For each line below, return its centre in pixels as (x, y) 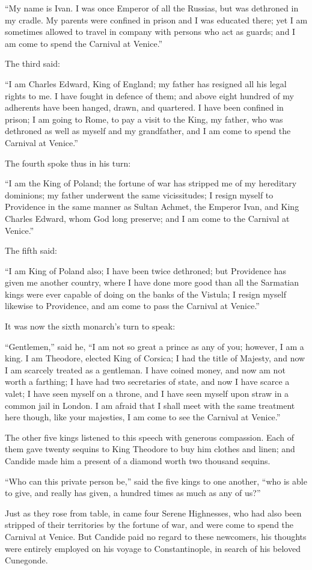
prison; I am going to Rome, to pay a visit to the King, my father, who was (144, 119)
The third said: (32, 63)
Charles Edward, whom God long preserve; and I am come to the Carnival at (147, 218)
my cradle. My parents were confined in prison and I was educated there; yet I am (156, 20)
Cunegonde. (26, 560)
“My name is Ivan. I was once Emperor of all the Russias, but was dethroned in (152, 8)
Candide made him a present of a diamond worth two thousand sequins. (138, 461)
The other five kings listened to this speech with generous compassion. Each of (150, 437)
